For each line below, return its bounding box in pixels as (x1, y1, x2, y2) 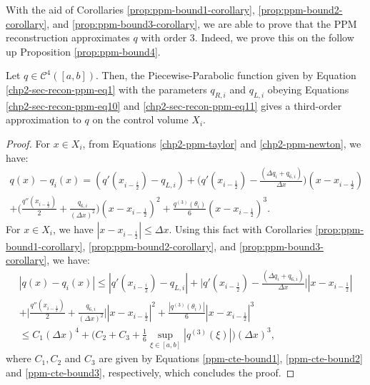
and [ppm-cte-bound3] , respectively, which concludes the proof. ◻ (6, 364, 295, 379)
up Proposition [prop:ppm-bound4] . (6, 43, 161, 58)
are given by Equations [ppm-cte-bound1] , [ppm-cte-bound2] (99, 351, 363, 366)
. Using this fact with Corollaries (169, 221, 312, 236)
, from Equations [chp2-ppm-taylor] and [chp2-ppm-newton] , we (82, 135, 361, 150)
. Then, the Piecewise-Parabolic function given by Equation (96, 68, 356, 83)
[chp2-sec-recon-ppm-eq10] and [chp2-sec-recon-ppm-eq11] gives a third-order (6, 98, 342, 113)
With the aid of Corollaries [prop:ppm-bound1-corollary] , (6, 2, 255, 16)
